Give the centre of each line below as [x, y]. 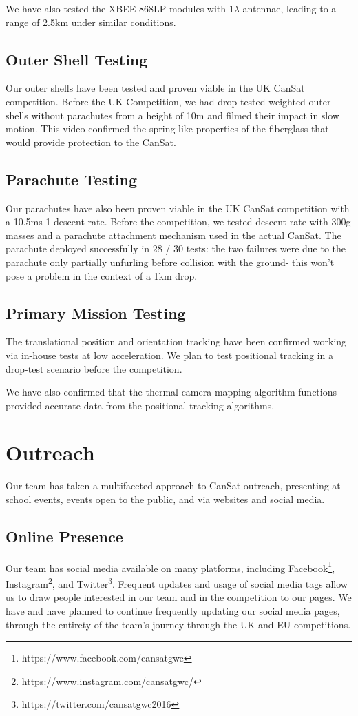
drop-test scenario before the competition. [94, 368]
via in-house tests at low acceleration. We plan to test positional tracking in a [170, 355]
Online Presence [64, 536]
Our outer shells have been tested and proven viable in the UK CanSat [155, 88]
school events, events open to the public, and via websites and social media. [165, 499]
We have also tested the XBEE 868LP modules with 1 [120, 8]
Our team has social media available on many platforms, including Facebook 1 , [170, 566]
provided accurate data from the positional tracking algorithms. [140, 405]
